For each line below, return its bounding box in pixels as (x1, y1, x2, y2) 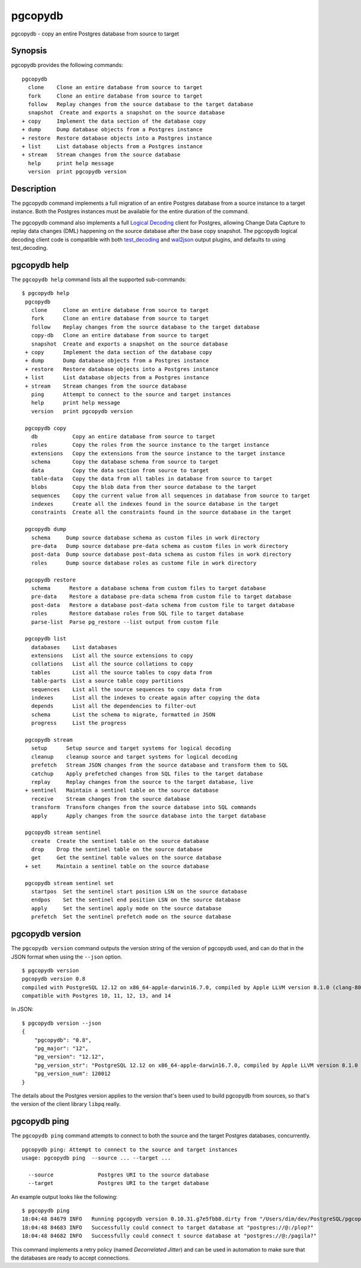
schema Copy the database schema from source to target (31, 458, 219, 465)
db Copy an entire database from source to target (31, 433, 216, 440)
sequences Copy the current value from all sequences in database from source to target (31, 492, 311, 499)
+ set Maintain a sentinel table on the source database (25, 863, 209, 869)
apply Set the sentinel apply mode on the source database (31, 905, 222, 912)
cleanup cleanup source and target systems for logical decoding (31, 753, 238, 760)
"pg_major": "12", (34, 1045, 89, 1052)
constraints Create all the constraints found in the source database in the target (31, 509, 292, 516)
